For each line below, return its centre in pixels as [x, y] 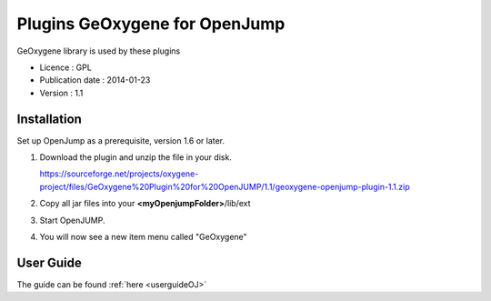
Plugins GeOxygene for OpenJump [151, 24]
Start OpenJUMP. [72, 220]
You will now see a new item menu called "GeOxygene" [143, 236]
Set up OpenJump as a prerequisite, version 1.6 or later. [121, 140]
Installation [49, 119]
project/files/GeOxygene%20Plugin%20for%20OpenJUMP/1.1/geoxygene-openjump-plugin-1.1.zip [225, 186]
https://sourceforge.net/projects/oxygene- [119, 174]
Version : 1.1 [61, 93]
